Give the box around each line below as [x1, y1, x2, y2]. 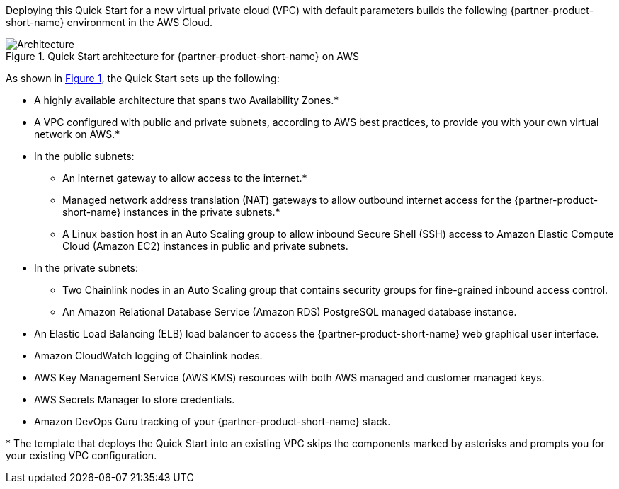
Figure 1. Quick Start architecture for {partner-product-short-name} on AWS [6, 50, 360, 62]
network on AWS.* [34, 128, 120, 140]
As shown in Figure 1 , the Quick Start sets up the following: [6, 72, 280, 84]
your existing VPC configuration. [6, 449, 157, 461]
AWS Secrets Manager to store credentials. [34, 393, 235, 405]
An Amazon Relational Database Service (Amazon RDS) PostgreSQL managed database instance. [62, 306, 517, 318]
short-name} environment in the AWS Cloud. [6, 16, 213, 28]
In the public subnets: [34, 150, 135, 162]
